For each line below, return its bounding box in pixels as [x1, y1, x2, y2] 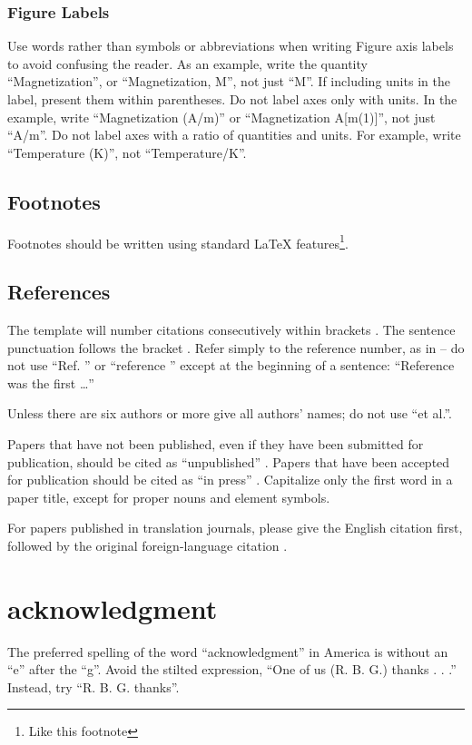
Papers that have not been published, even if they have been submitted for [7, 435, 424, 453]
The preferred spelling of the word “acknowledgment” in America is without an [7, 642, 448, 661]
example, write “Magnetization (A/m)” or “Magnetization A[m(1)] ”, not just [7, 107, 436, 126]
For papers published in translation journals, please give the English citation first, [7, 518, 463, 537]
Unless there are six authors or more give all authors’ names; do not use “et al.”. [7, 404, 452, 423]
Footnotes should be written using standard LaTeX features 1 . [7, 230, 349, 252]
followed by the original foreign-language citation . [7, 535, 288, 554]
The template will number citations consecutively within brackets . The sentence [7, 320, 456, 339]
